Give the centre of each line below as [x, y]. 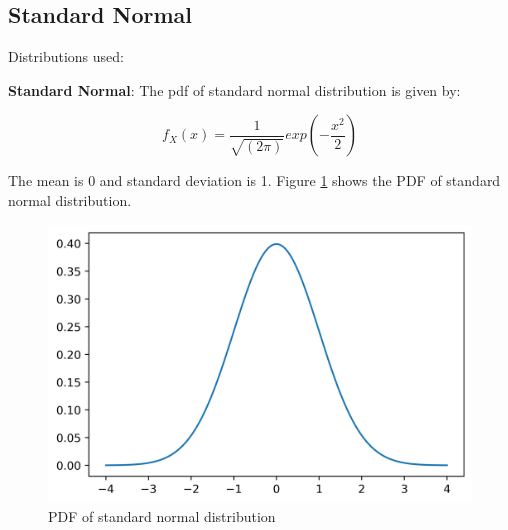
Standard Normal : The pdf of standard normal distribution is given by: [234, 89]
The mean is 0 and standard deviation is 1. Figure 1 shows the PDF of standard [254, 180]
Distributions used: [66, 56]
